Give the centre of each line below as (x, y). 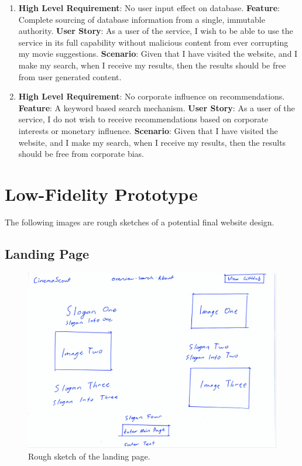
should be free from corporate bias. (81, 154)
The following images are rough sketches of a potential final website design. (140, 222)
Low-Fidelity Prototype (101, 193)
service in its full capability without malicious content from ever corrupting (153, 42)
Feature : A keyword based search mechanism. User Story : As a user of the (157, 107)
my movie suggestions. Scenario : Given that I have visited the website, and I (158, 54)
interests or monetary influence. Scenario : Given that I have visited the (148, 130)
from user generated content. (70, 76)
